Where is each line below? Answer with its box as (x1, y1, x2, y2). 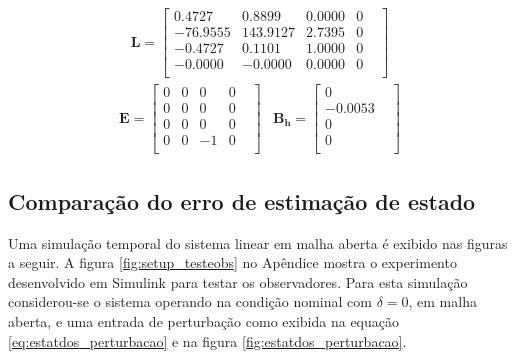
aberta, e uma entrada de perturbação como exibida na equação (8, 310, 399, 331)
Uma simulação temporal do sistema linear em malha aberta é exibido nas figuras (8, 232, 508, 253)
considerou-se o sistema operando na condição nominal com (8, 291, 372, 312)
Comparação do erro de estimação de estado (8, 185, 476, 216)
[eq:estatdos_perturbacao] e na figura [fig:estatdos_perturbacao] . (8, 330, 407, 351)
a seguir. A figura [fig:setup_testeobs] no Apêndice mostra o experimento (8, 252, 457, 273)
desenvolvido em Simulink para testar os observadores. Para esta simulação (8, 271, 468, 292)
